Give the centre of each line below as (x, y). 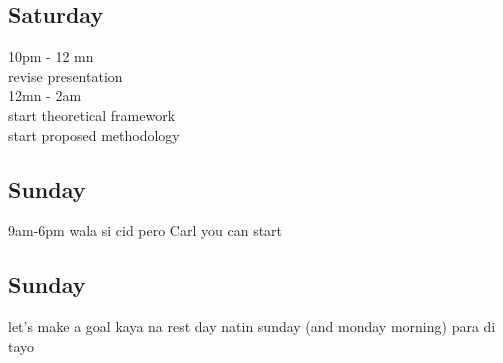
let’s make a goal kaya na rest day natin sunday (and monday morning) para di (252, 326)
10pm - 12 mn (51, 56)
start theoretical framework (92, 114)
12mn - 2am (45, 95)
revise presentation (65, 75)
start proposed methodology (94, 134)
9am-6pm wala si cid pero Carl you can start (145, 230)
